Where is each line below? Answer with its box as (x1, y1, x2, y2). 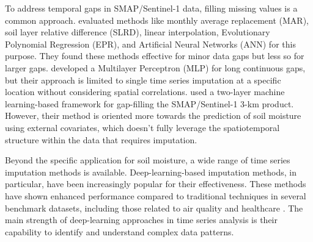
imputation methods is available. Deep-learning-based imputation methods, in (5, 165, 296, 178)
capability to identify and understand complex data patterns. (5, 225, 234, 238)
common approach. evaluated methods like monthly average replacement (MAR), (5, 13, 309, 26)
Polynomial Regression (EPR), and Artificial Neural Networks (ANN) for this (5, 37, 296, 50)
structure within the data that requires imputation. (5, 133, 197, 146)
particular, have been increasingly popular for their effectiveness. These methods (5, 177, 306, 190)
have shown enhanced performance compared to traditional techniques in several (5, 189, 306, 202)
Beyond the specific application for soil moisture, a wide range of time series (5, 154, 290, 166)
